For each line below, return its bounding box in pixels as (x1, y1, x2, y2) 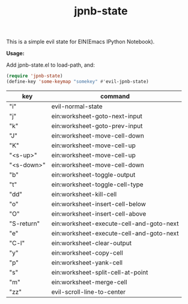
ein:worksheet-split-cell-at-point (51, 268, 148, 276)
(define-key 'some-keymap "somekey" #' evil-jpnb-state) (6, 79, 149, 85)
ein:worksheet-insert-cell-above (51, 209, 147, 217)
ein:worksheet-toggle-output (51, 170, 136, 178)
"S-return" (9, 219, 40, 228)
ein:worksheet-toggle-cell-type (51, 180, 144, 189)
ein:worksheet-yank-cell (51, 258, 123, 267)
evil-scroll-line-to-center (51, 287, 126, 296)
